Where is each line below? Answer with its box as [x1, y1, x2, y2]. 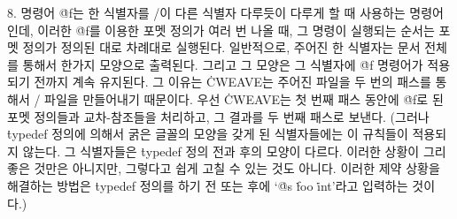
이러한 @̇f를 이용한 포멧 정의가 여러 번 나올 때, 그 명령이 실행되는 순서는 [37, 20, 435, 39]
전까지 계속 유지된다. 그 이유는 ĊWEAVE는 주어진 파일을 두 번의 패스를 [34, 72, 431, 91]
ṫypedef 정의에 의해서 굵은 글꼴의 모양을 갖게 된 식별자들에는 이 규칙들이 [7, 125, 408, 143]
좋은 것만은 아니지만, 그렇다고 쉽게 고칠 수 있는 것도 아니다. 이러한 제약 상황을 [7, 159, 440, 177]
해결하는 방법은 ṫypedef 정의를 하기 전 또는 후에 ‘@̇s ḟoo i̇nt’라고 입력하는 [7, 176, 408, 194]
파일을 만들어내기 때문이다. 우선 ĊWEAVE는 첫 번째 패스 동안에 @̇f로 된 [44, 89, 444, 108]
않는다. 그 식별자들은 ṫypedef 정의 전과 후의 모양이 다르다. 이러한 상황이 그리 [22, 141, 446, 160]
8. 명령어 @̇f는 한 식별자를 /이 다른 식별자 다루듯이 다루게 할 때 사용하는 [7, 4, 406, 21]
